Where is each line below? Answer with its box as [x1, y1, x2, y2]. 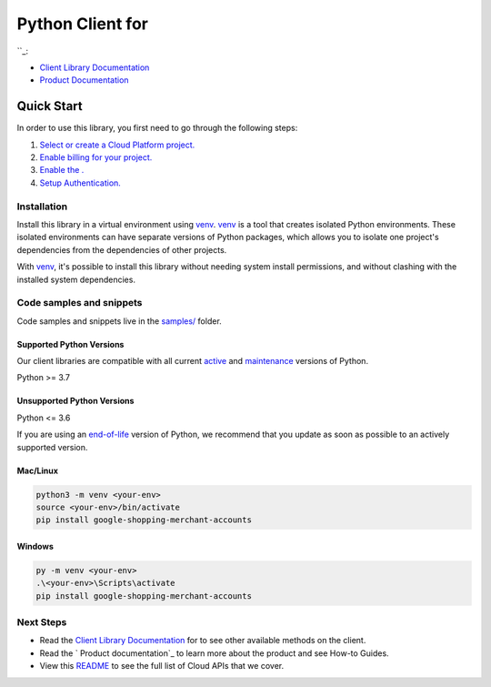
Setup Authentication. [39, 177, 122, 188]
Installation [16, 200, 68, 213]
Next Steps [16, 616, 67, 629]
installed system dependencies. [16, 274, 136, 285]
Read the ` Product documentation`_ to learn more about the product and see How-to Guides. [39, 647, 390, 659]
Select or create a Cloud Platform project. [39, 139, 195, 150]
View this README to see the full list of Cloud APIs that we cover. [39, 661, 285, 672]
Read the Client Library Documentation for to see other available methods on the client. [39, 635, 366, 646]
